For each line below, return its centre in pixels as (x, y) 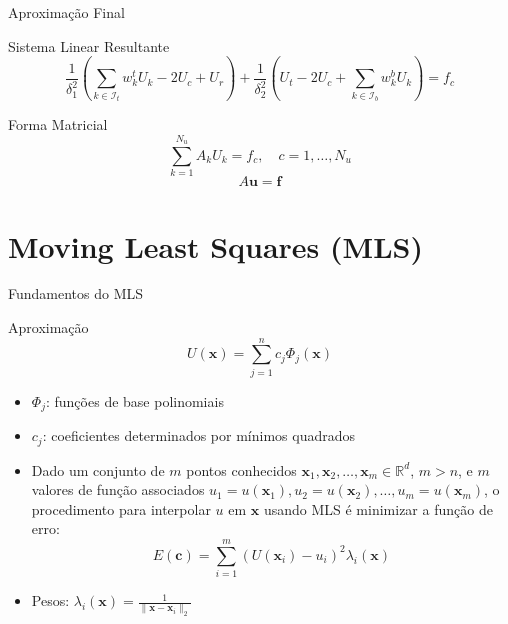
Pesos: (50, 600)
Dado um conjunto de (98, 469)
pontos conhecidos (241, 469)
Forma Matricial (58, 124)
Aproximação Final (66, 12)
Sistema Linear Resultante (89, 45)
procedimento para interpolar (121, 508)
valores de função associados (118, 489)
